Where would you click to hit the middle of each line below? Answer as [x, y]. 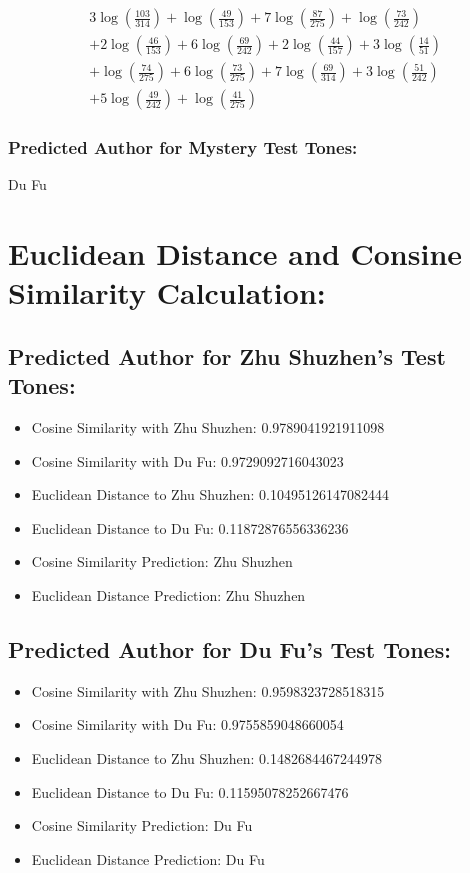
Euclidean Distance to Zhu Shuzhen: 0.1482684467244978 [206, 758]
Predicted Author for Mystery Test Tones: [183, 147]
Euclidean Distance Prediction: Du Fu [148, 858]
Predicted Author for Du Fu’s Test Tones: [229, 649]
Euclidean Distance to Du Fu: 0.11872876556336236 [190, 527]
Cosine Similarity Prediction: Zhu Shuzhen [162, 561]
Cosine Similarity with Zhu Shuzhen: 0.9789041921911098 [208, 427]
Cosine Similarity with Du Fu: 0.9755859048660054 [187, 724]
